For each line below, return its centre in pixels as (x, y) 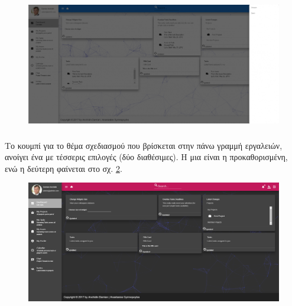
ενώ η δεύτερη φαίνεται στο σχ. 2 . (64, 168)
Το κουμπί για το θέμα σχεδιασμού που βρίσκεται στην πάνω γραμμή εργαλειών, (144, 145)
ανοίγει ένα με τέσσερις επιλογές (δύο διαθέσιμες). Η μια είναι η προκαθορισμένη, (146, 157)
